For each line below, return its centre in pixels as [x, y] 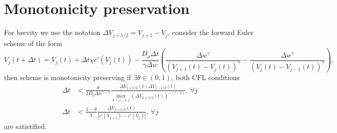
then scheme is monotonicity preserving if [68, 77]
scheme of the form [33, 43]
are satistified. [25, 126]
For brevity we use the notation [52, 32]
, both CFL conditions [205, 77]
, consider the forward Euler [211, 32]
